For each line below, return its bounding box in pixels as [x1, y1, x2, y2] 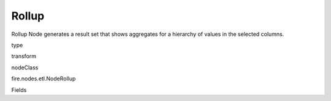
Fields [11, 86, 27, 94]
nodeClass [11, 64, 39, 71]
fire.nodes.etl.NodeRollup [11, 75, 76, 82]
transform [11, 52, 37, 60]
